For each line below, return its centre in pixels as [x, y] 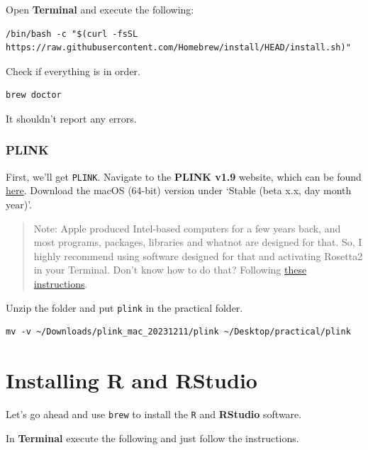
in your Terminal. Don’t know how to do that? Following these [170, 270]
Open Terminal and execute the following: [100, 9]
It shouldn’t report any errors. [71, 118]
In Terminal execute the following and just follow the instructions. [152, 438]
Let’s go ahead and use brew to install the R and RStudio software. [154, 414]
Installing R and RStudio [132, 380]
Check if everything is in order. [73, 71]
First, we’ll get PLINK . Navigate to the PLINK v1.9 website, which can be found [184, 176]
